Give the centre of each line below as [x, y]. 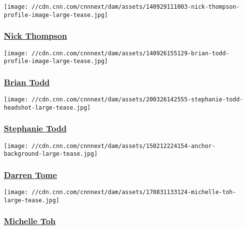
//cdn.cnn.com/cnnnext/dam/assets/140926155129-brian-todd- [131, 53]
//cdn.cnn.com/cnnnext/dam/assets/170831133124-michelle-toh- [134, 192]
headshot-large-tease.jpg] [47, 107]
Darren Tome [31, 174]
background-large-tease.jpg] [51, 154]
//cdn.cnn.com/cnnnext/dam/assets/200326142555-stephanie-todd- [137, 100]
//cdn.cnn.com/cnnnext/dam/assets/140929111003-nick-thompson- [136, 7]
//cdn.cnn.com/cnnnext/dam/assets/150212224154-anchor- [123, 146]
